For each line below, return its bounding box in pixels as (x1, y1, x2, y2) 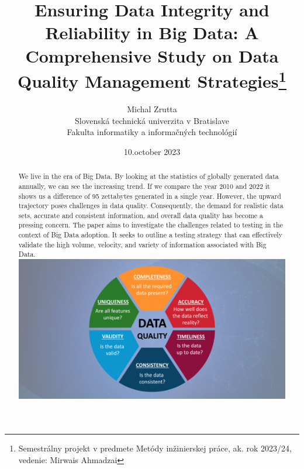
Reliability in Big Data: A (45, 20, 259, 44)
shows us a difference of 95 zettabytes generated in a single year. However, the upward (18, 191, 281, 201)
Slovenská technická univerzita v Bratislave (74, 114, 230, 126)
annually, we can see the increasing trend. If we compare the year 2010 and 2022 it (18, 181, 270, 191)
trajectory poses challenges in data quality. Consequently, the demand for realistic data (18, 201, 284, 211)
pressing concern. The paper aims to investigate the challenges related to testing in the (18, 220, 283, 230)
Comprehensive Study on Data (25, 43, 279, 67)
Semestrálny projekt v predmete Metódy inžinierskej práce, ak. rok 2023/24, (18, 442, 292, 454)
